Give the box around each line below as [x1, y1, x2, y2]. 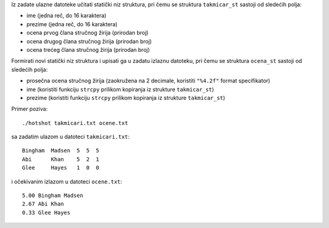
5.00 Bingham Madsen [22, 192, 83, 199]
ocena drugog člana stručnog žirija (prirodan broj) [26, 37, 152, 45]
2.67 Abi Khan [22, 201, 64, 207]
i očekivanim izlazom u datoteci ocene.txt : [11, 177, 122, 185]
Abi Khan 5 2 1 [22, 155, 100, 163]
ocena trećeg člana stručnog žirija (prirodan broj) [26, 46, 150, 53]
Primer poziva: [11, 105, 48, 113]
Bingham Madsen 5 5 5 [22, 147, 100, 154]
